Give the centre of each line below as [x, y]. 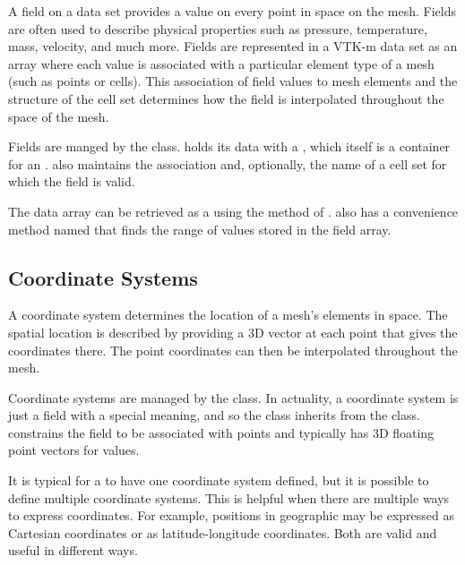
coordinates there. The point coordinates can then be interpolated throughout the [233, 350]
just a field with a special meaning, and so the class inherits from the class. [214, 415]
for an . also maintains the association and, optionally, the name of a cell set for [228, 163]
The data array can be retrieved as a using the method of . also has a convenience [233, 211]
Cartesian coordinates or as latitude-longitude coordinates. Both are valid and [223, 532]
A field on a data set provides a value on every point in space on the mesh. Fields [232, 11]
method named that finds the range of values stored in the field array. [200, 229]
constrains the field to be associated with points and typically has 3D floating [221, 432]
